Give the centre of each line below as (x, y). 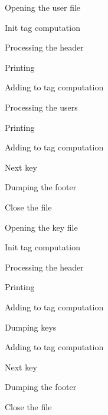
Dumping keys (31, 327)
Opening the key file (41, 227)
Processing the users (41, 107)
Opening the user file (43, 7)
